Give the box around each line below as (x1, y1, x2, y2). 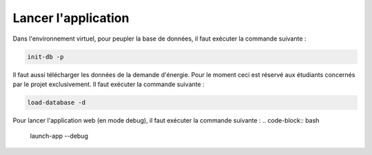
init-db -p (27, 52, 64, 61)
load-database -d (27, 99, 86, 106)
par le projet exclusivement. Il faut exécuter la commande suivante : (12, 80, 205, 88)
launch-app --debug (30, 132, 89, 141)
